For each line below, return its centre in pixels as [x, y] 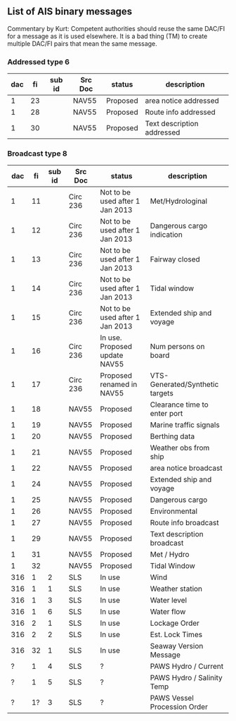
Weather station [176, 589]
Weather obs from [180, 448]
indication [166, 235]
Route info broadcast [184, 523]
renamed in [119, 385]
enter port [166, 414]
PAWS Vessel [172, 698]
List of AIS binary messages [70, 12]
